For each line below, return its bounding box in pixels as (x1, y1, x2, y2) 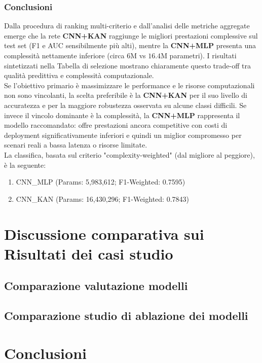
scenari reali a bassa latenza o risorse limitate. (4, 139, 147, 150)
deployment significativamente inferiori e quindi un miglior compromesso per (4, 129, 242, 140)
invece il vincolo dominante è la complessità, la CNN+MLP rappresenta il (4, 110, 240, 120)
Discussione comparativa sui (4, 223, 204, 244)
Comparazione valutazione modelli (4, 278, 188, 294)
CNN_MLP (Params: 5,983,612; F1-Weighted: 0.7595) (16, 176, 185, 187)
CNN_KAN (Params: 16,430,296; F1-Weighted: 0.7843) (16, 193, 189, 204)
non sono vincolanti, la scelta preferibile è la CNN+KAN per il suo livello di (4, 90, 247, 100)
